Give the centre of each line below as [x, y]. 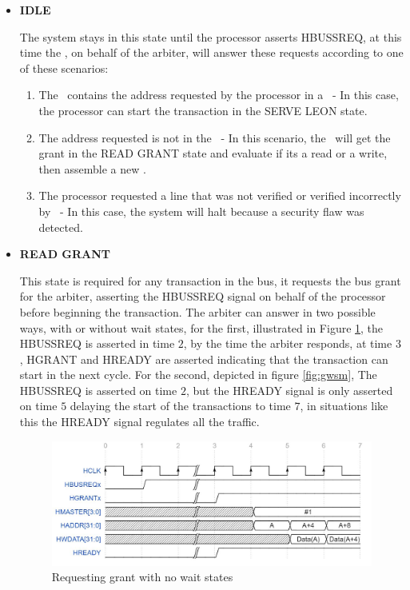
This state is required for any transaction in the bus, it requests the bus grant [210, 280]
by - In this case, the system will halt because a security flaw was [201, 211]
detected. [61, 227]
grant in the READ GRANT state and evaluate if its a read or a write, [213, 153]
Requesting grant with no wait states [142, 577]
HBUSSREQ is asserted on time [98, 390]
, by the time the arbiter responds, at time [288, 343]
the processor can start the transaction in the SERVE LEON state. [203, 110]
